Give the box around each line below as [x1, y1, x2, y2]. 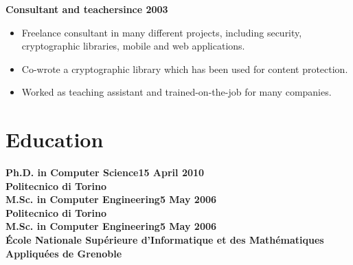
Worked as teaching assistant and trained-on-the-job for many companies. [21, 85, 332, 99]
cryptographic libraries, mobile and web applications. [21, 39, 245, 53]
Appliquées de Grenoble [5, 246, 122, 260]
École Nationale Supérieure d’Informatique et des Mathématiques [5, 233, 324, 247]
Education [5, 125, 104, 153]
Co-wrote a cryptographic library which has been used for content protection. [21, 61, 348, 76]
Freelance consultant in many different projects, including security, [21, 25, 302, 39]
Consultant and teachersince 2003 [5, 2, 168, 16]
